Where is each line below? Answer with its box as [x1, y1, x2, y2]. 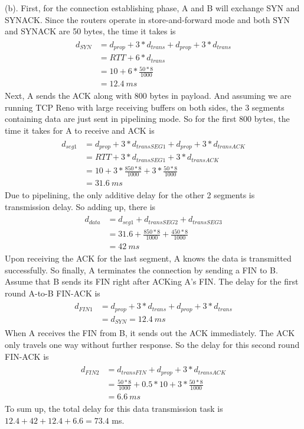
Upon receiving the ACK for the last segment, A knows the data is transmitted [5, 252, 292, 265]
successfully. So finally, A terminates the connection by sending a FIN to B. [5, 263, 278, 276]
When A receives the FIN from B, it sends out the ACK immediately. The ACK [5, 327, 295, 339]
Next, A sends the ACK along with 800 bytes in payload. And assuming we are [5, 89, 292, 102]
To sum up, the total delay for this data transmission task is [5, 402, 223, 415]
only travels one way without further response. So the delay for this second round [5, 338, 300, 351]
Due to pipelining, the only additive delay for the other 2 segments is [5, 188, 255, 201]
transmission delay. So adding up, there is [5, 200, 156, 212]
